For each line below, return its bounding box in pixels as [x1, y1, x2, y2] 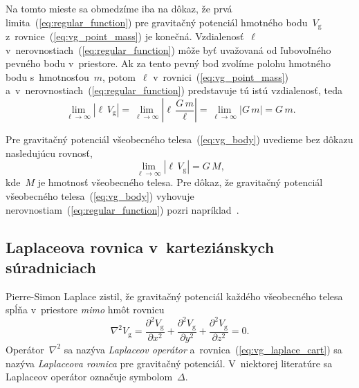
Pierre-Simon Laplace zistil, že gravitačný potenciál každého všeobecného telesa [6, 288, 343, 303]
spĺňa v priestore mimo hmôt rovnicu [6, 302, 165, 317]
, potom [102, 69, 136, 84]
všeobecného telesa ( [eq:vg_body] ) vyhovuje [6, 189, 194, 203]
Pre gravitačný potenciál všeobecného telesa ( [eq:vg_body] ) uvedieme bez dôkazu [6, 132, 353, 147]
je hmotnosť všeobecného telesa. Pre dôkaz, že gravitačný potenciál [37, 175, 323, 190]
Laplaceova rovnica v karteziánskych [6, 236, 275, 257]
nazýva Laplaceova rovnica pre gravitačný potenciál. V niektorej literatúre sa [6, 355, 333, 370]
